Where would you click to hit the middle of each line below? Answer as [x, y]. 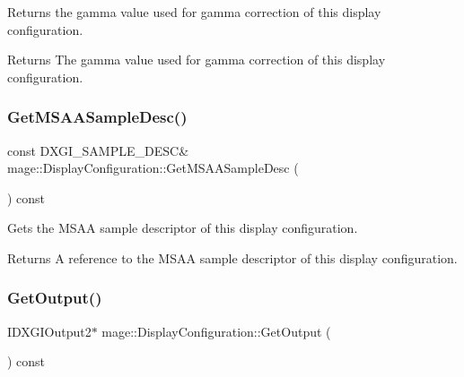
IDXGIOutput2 [49, 331]
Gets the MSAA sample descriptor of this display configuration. [183, 228]
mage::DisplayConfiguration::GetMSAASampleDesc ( [153, 168]
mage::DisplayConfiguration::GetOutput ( [216, 331]
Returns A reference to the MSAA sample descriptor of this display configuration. [232, 257]
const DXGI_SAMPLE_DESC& [98, 150]
